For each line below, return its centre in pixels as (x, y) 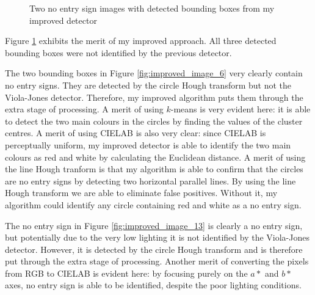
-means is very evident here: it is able (241, 109)
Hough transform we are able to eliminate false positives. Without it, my (141, 193)
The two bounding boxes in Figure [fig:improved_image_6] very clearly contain (154, 73)
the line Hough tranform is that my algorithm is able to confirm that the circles (154, 169)
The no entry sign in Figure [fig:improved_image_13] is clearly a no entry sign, (154, 225)
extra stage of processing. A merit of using (84, 109)
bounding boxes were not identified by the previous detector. (118, 52)
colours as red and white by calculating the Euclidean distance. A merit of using (155, 157)
